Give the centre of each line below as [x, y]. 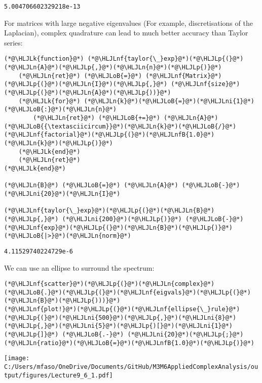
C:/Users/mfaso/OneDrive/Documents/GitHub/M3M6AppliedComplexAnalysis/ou [131, 367]
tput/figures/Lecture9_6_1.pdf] [59, 375]
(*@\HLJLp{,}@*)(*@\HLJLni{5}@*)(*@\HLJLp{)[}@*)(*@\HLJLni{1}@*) [119, 326]
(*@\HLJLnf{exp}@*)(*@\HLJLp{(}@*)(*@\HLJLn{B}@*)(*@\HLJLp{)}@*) [119, 227]
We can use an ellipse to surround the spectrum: [79, 267]
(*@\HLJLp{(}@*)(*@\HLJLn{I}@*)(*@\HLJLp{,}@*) [86, 84]
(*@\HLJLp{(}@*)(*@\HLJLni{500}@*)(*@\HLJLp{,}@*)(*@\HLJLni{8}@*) [120, 317]
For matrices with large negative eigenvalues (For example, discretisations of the [128, 23]
